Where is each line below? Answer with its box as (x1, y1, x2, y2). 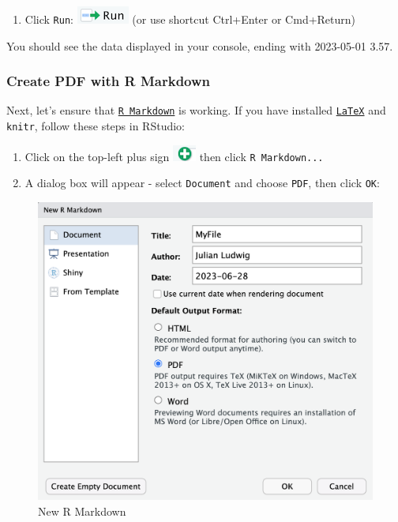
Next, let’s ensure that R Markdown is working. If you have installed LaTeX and (6, 102, 386, 118)
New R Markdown (38, 502, 126, 519)
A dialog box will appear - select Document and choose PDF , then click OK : (24, 175, 380, 191)
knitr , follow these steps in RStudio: (6, 118, 186, 134)
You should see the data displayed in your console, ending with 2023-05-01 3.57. (6, 37, 393, 54)
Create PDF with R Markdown (6, 71, 211, 91)
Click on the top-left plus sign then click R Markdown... (24, 148, 324, 164)
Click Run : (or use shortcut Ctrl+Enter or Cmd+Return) (24, 11, 356, 27)
